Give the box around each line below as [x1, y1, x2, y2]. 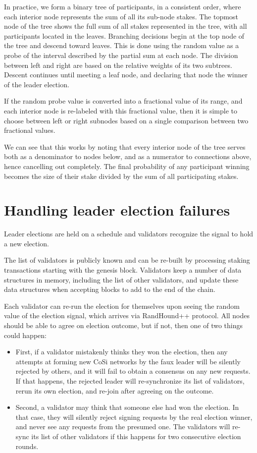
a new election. [4, 238, 49, 248]
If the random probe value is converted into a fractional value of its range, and [4, 96, 243, 106]
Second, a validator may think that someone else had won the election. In [15, 402, 239, 412]
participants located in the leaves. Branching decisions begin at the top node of [4, 30, 245, 41]
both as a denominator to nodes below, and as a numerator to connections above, [4, 151, 252, 162]
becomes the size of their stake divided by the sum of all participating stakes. [4, 170, 239, 181]
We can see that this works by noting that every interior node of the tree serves [4, 141, 246, 152]
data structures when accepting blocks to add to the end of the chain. [4, 284, 215, 294]
